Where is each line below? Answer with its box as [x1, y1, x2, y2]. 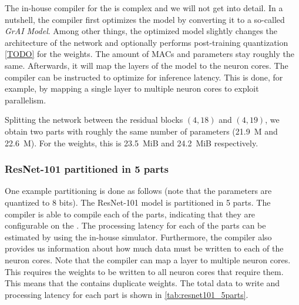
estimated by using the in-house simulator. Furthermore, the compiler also [5, 230, 272, 243]
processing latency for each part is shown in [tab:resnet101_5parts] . [5, 288, 248, 300]
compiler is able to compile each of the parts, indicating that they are [5, 207, 256, 220]
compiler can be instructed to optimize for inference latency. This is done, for [5, 71, 283, 83]
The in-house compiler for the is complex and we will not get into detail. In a [5, 2, 283, 14]
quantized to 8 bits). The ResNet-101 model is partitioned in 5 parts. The [5, 196, 271, 208]
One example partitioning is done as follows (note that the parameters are [5, 185, 272, 197]
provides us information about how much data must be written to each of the [5, 242, 284, 254]
